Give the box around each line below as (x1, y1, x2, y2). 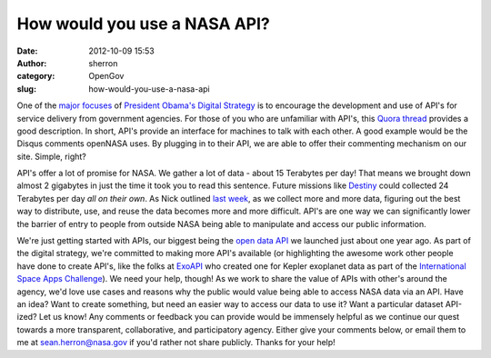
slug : (16, 83, 36, 94)
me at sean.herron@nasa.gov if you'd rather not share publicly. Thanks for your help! (16, 337, 336, 348)
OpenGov (88, 71, 125, 82)
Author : (16, 57, 47, 68)
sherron (88, 57, 118, 68)
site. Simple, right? (16, 151, 86, 162)
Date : (16, 45, 38, 56)
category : (16, 71, 55, 82)
